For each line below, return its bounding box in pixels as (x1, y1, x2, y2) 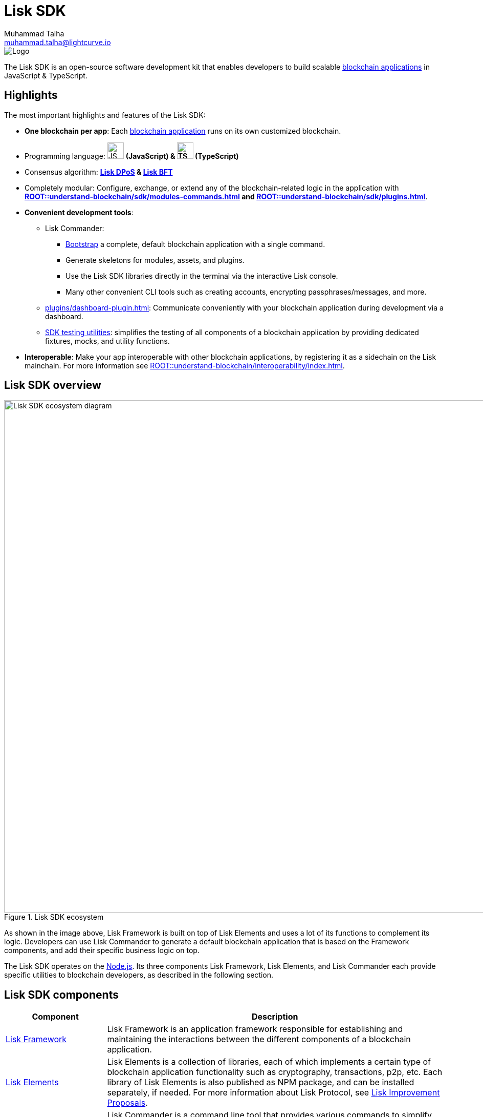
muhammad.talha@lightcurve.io (4, 37, 111, 47)
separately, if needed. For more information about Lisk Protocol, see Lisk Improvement (107, 1087, 440, 1098)
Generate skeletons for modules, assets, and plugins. (65, 255, 245, 264)
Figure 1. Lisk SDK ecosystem (4, 913, 104, 922)
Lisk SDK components (4, 988, 119, 1001)
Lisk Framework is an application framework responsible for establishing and (107, 1024, 403, 1035)
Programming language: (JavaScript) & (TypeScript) (25, 151, 239, 160)
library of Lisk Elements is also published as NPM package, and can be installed (107, 1077, 414, 1088)
